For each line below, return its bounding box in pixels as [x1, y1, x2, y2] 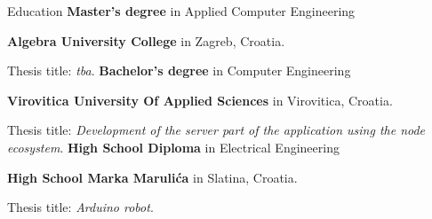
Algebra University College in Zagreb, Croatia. [7, 31, 285, 50]
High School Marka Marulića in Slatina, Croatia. [7, 168, 298, 186]
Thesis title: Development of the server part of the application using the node [7, 121, 426, 139]
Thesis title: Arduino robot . [7, 198, 154, 216]
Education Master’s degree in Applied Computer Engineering [7, 2, 356, 20]
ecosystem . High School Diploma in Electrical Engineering [7, 137, 340, 156]
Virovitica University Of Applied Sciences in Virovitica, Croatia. [7, 90, 393, 109]
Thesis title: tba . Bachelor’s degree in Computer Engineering [7, 61, 351, 80]
